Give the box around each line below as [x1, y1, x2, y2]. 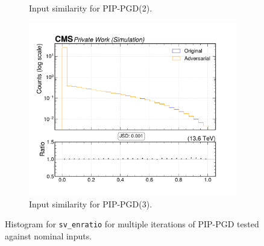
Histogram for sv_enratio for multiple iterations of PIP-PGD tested [5, 218, 259, 230]
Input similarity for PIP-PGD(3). [29, 197, 152, 210]
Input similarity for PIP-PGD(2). [29, 2, 152, 14]
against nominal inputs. [5, 229, 92, 242]
